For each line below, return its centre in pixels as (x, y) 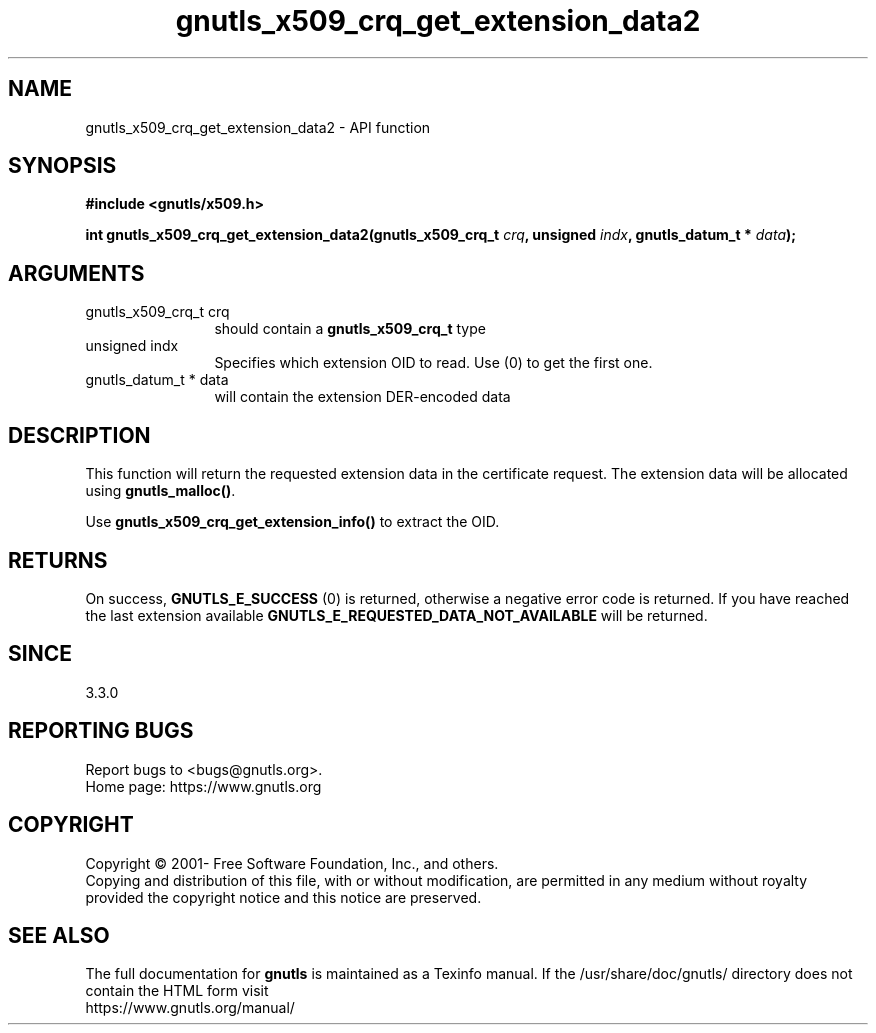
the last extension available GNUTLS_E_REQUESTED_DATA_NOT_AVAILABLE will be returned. (396, 615)
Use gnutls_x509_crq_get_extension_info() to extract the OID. (292, 522)
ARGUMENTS (76, 273)
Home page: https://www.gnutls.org (203, 786)
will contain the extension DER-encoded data (362, 397)
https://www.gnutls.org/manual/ (190, 1008)
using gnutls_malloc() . (160, 491)
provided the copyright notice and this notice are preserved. (283, 897)
